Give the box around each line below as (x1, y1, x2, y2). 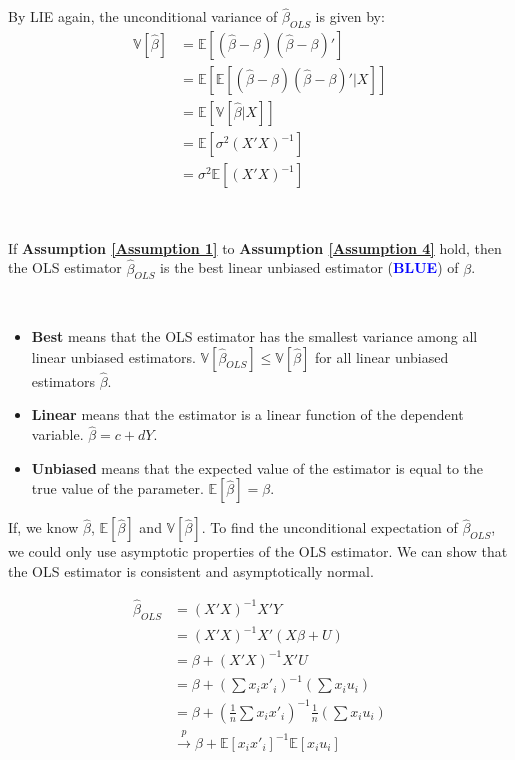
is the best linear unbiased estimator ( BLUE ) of (160, 257, 459, 278)
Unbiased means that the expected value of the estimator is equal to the (31, 457, 483, 478)
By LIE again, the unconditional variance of (8, 6, 278, 27)
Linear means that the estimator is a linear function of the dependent (31, 404, 464, 425)
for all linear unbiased (315, 346, 449, 367)
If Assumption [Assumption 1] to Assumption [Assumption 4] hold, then (8, 237, 502, 258)
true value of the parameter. (31, 478, 204, 499)
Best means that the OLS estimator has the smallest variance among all (31, 325, 478, 346)
